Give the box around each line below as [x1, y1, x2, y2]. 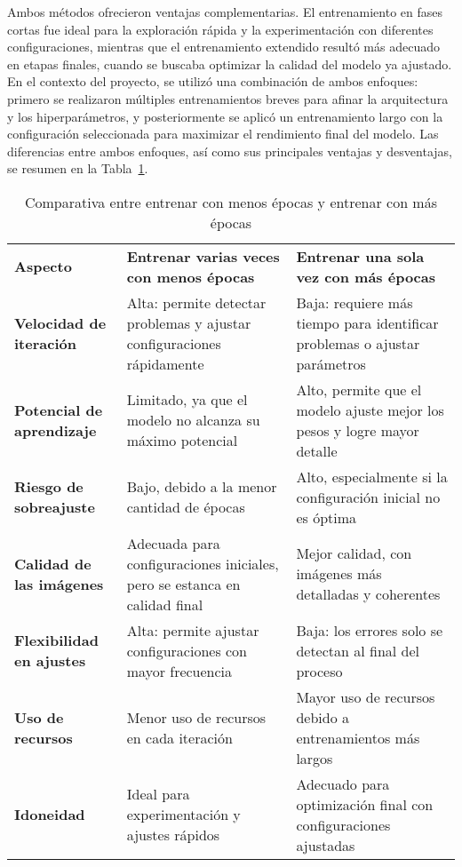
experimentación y [126, 804, 241, 825]
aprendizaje [14, 419, 97, 441]
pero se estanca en [126, 573, 241, 594]
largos [296, 747, 333, 768]
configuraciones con [126, 640, 248, 661]
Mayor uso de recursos [296, 686, 435, 707]
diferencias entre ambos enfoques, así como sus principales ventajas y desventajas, [7, 141, 452, 160]
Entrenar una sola [296, 245, 425, 266]
